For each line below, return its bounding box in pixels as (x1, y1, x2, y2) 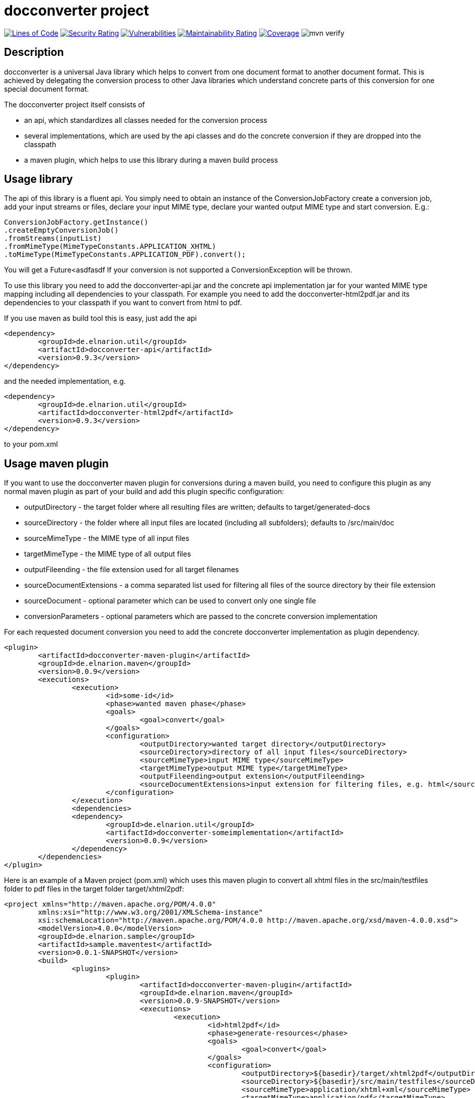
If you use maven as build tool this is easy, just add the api (4, 314, 197, 323)
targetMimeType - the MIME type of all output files (24, 550, 191, 559)
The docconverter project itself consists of (4, 100, 145, 109)
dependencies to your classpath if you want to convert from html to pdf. (4, 298, 242, 307)
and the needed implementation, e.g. (4, 377, 126, 386)
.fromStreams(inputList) (4, 234, 102, 243)
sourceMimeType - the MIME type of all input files (24, 534, 190, 543)
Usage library (4, 173, 73, 186)
